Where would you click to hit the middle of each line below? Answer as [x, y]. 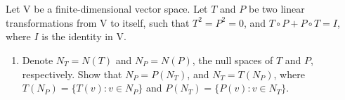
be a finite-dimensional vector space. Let [121, 9]
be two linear [276, 9]
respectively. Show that [72, 74]
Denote [38, 60]
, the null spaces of [233, 60]
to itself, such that [150, 22]
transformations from [51, 22]
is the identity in [77, 36]
